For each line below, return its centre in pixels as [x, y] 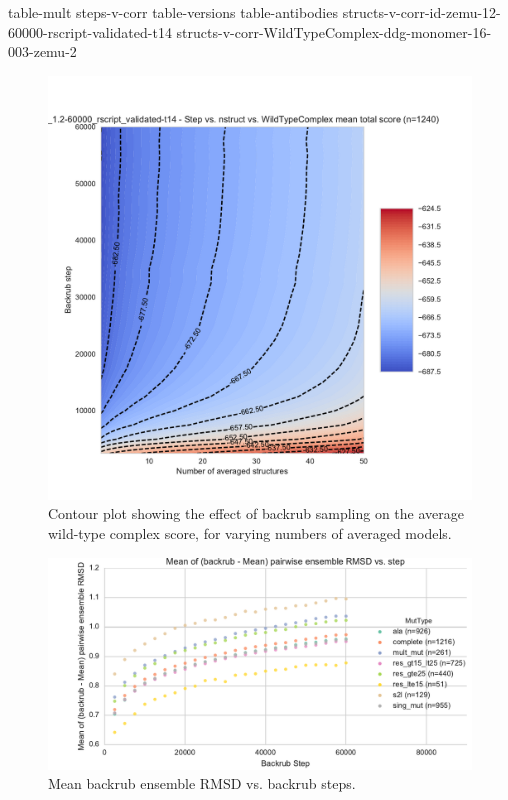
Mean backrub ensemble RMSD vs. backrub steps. [202, 783]
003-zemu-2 [42, 51]
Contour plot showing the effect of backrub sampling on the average [256, 513]
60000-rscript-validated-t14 [90, 31]
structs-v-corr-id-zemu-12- [421, 12]
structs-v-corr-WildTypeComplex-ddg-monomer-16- [334, 31]
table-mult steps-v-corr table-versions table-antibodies [173, 12]
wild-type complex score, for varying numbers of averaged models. [250, 532]
